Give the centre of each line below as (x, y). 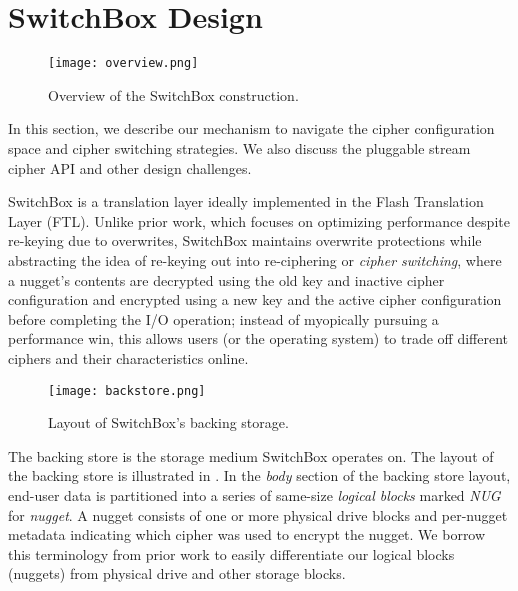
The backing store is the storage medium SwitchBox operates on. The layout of (251, 455)
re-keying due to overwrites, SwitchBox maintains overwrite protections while (245, 240)
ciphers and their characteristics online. (128, 357)
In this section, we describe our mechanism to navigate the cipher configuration (251, 128)
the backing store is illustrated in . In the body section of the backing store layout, (259, 475)
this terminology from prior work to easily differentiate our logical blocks (231, 553)
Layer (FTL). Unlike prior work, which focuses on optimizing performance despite (259, 220)
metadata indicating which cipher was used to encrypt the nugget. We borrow (247, 534)
